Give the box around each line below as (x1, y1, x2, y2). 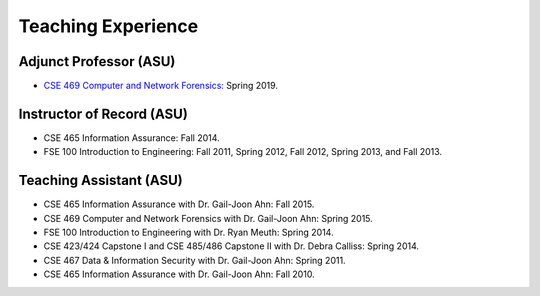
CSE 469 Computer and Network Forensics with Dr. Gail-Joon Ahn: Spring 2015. (43, 212, 374, 224)
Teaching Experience (18, 15, 199, 37)
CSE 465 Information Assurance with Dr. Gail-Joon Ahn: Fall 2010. (43, 268, 315, 280)
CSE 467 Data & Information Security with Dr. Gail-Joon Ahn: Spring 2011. (43, 254, 346, 266)
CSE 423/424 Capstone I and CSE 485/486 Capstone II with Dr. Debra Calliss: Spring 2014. (43, 240, 420, 252)
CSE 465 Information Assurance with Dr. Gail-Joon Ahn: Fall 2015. (43, 198, 315, 210)
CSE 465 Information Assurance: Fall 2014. (43, 131, 220, 144)
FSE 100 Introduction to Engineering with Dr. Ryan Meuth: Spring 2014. (43, 226, 334, 239)
